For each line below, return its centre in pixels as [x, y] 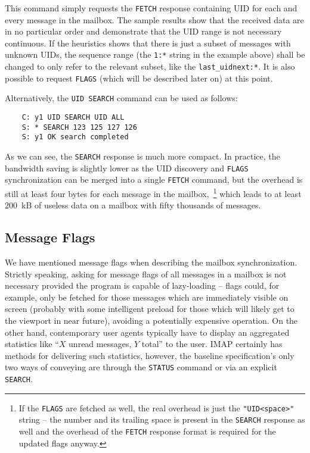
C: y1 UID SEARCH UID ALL [73, 118]
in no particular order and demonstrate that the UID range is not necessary [143, 31]
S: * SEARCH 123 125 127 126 [79, 127]
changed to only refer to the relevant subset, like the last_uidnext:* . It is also [150, 66]
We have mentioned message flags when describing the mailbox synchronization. [151, 262]
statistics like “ [32, 344]
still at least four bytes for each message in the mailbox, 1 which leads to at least [153, 193]
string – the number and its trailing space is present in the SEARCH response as [162, 419]
